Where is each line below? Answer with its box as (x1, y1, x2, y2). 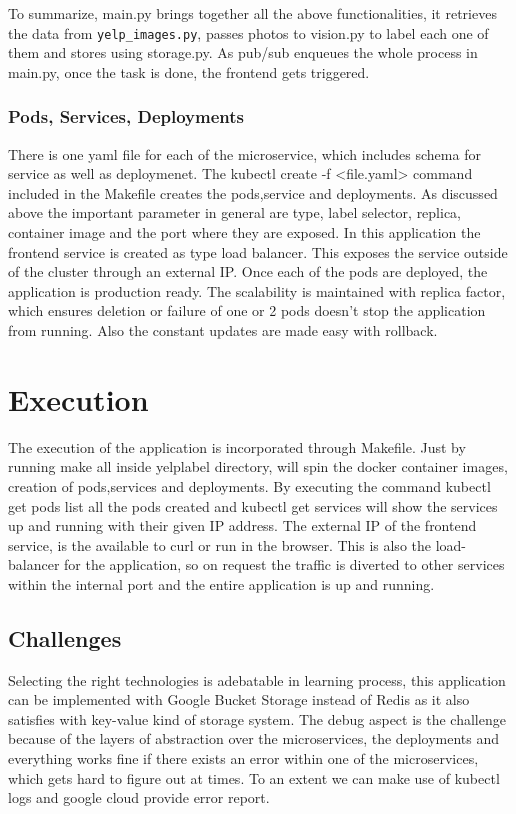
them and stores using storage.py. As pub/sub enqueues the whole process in (8, 42, 478, 63)
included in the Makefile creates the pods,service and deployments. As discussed (8, 182, 498, 203)
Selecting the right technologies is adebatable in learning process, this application (8, 669, 506, 690)
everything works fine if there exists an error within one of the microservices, (8, 748, 479, 769)
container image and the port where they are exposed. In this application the (8, 222, 481, 243)
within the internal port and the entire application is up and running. (8, 573, 435, 594)
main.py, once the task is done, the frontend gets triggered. (8, 61, 370, 82)
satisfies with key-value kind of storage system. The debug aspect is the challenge (8, 708, 506, 729)
